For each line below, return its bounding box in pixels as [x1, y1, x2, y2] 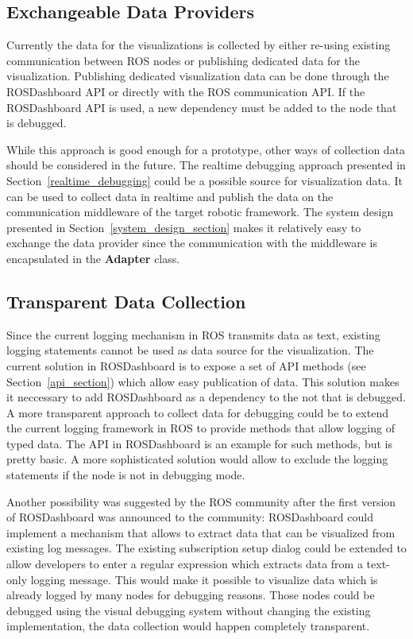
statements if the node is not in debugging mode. [6, 467, 245, 483]
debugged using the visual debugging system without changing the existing [6, 602, 371, 618]
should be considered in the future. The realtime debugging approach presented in [6, 157, 406, 173]
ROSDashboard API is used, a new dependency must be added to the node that [6, 99, 397, 115]
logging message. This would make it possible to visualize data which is [30, 571, 378, 587]
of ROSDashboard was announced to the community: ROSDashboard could [6, 509, 373, 525]
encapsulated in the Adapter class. [6, 250, 180, 266]
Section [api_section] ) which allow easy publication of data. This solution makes [6, 373, 399, 389]
